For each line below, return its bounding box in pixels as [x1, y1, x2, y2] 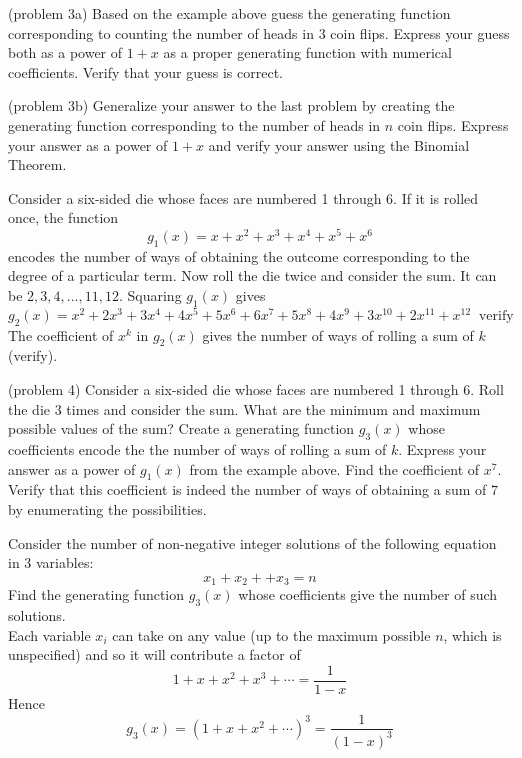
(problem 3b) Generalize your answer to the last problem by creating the [8, 95, 455, 116]
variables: [36, 552, 94, 573]
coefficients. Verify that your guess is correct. [8, 61, 283, 82]
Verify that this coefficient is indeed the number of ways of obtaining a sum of [8, 479, 487, 500]
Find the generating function [8, 584, 185, 605]
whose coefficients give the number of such [238, 584, 498, 605]
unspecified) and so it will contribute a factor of [8, 644, 301, 665]
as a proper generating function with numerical [163, 42, 452, 63]
